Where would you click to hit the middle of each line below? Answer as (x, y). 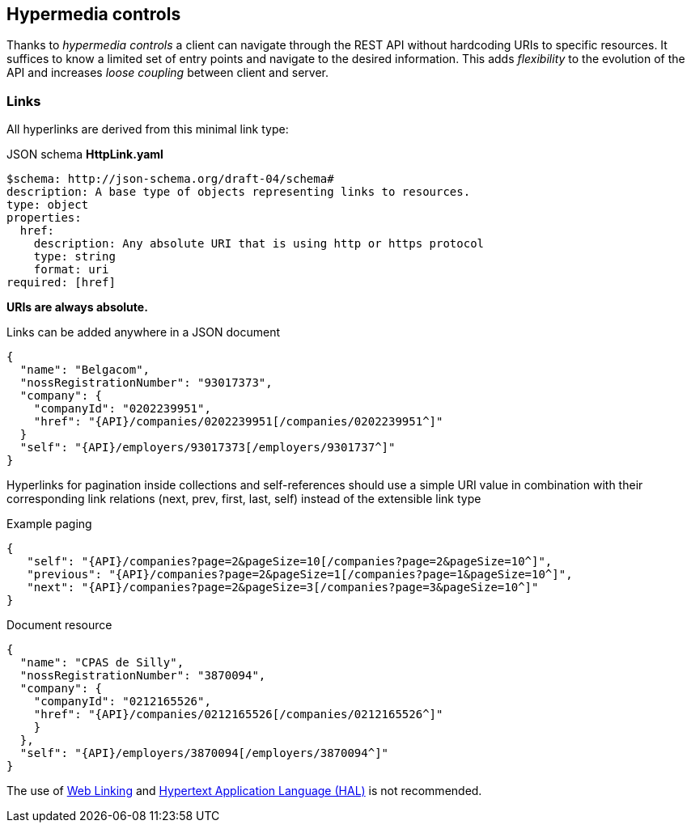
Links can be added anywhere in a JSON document (144, 332)
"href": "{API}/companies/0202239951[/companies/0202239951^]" (238, 422)
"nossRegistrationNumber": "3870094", (143, 676)
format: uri (71, 270)
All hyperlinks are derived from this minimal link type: (148, 129)
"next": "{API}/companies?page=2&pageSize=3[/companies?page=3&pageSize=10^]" (283, 588)
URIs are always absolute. (77, 307)
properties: (44, 218)
